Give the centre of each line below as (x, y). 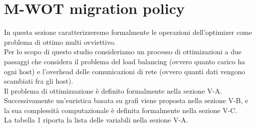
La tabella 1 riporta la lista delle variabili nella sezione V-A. (96, 120)
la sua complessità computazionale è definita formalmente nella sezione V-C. (121, 110)
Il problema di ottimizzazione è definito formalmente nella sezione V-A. (113, 90)
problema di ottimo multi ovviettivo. (60, 42)
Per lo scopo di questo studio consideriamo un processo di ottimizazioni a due (123, 52)
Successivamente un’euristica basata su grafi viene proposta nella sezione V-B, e (126, 100)
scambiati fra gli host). (39, 81)
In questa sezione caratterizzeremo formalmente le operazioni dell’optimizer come (128, 32)
